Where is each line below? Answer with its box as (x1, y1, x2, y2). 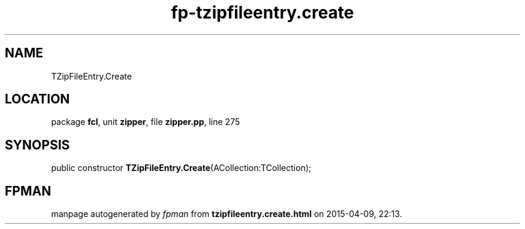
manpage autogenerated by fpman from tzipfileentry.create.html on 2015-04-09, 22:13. (51, 209, 402, 219)
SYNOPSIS (5, 137, 70, 152)
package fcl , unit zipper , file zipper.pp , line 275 (51, 117, 240, 127)
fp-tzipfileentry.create (171, 2, 354, 23)
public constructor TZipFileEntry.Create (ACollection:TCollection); (51, 163, 312, 173)
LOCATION (5, 91, 70, 107)
